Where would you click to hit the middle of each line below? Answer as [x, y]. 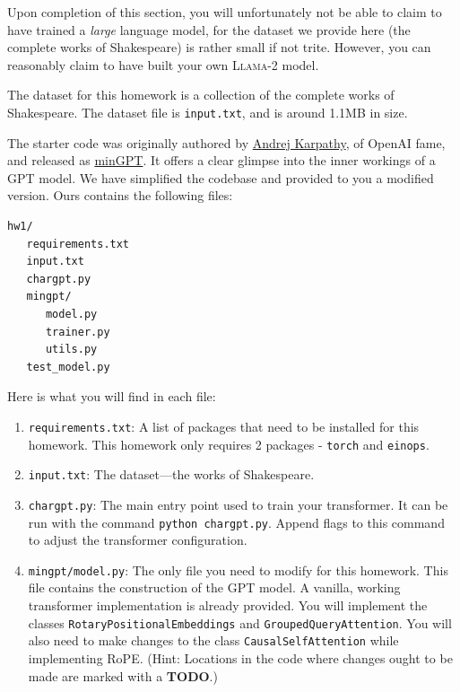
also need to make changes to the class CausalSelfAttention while [213, 640]
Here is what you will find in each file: [112, 396]
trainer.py [78, 332]
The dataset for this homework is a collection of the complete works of [201, 95]
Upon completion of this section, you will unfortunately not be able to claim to [225, 12]
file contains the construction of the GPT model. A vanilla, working [214, 587]
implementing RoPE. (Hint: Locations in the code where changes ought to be [240, 657]
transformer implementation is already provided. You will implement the [228, 605]
